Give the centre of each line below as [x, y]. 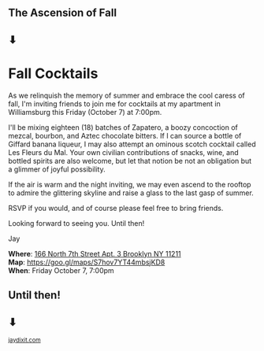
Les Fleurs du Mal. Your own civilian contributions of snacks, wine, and [123, 152]
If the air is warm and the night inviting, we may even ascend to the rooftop [130, 184]
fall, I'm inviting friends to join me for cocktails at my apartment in [114, 103]
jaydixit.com [24, 340]
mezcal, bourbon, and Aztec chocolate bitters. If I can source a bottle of [125, 135]
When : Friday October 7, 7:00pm [61, 270]
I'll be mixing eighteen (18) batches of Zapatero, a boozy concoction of [123, 127]
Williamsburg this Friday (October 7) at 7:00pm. [85, 112]
